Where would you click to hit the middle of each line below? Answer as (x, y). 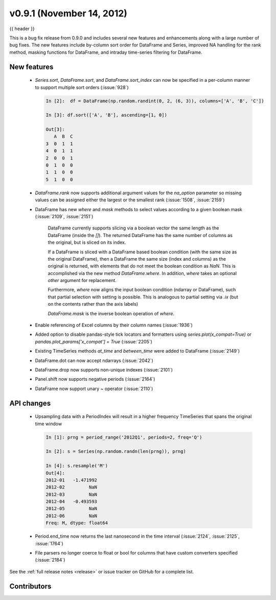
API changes (30, 403)
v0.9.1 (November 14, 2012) (68, 13)
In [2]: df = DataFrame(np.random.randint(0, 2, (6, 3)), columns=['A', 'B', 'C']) (155, 101)
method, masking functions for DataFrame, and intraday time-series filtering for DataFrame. (106, 52)
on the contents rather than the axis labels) (93, 304)
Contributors (30, 586)
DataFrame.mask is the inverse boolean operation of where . (111, 313)
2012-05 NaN (71, 509)
